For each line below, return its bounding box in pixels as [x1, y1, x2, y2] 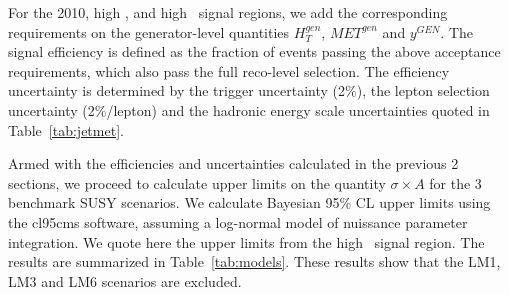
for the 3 [429, 172, 482, 193]
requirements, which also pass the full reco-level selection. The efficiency [8, 60, 450, 81]
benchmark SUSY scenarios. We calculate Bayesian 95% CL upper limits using [8, 192, 491, 213]
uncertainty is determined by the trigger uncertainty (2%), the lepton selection [8, 80, 490, 101]
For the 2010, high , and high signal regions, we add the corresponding [8, 2, 448, 22]
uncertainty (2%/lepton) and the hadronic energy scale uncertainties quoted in [8, 99, 490, 120]
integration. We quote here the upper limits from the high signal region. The [8, 231, 485, 252]
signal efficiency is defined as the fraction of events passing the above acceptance [8, 41, 501, 62]
